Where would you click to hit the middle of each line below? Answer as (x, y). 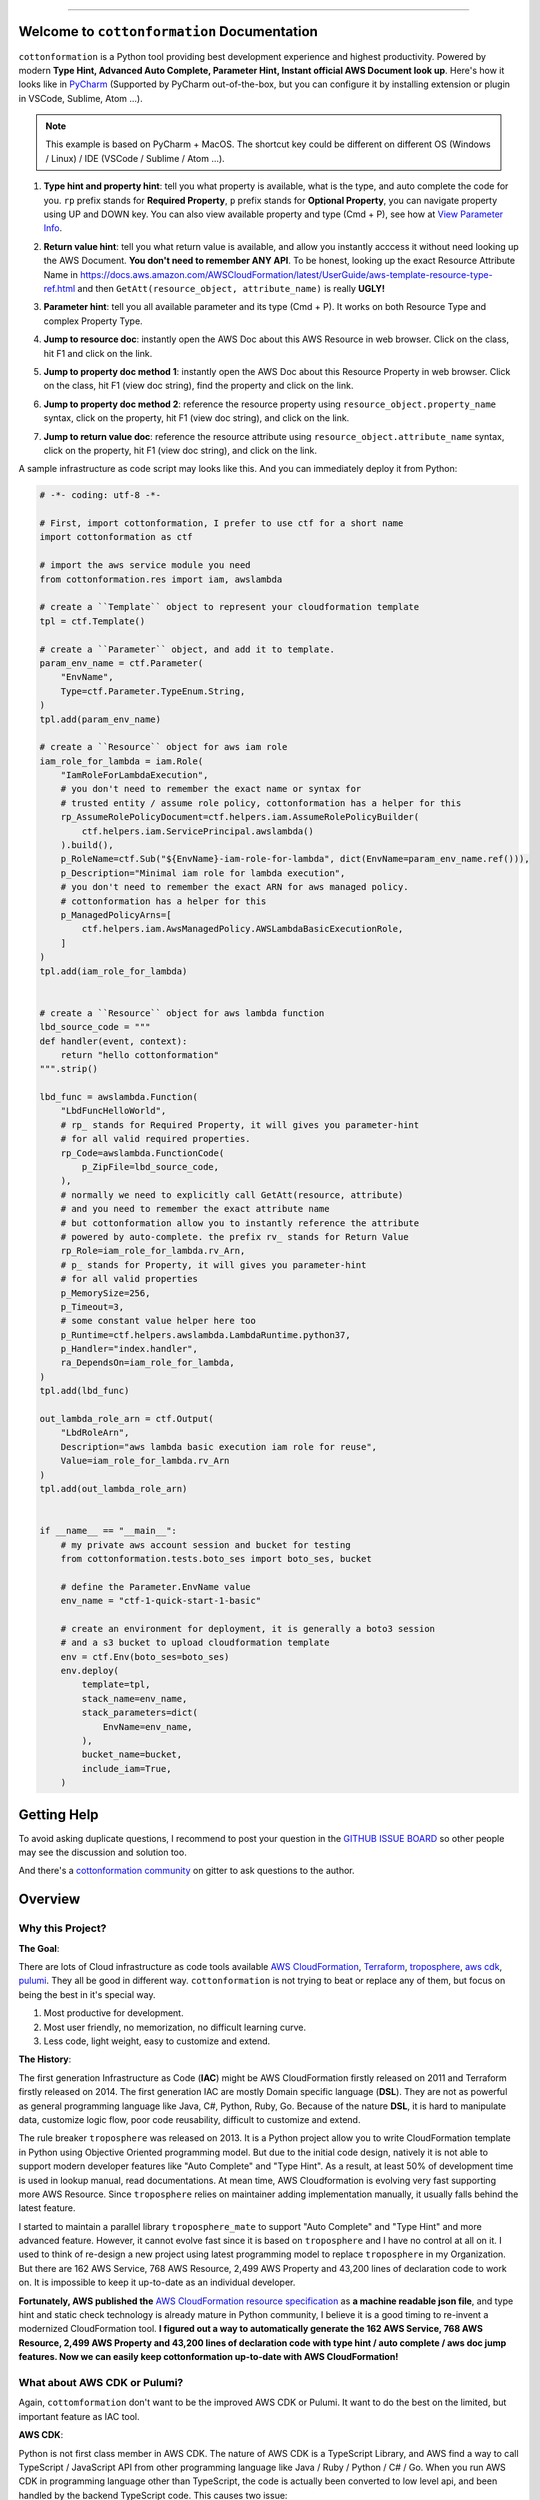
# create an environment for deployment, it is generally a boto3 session (247, 1628)
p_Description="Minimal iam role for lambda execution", (203, 873)
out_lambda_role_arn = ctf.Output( (126, 1419)
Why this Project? (62, 1928)
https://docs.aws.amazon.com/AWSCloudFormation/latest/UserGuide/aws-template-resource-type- (287, 274)
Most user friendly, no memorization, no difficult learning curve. (175, 2027)
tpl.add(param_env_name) (100, 719)
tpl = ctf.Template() (92, 621)
